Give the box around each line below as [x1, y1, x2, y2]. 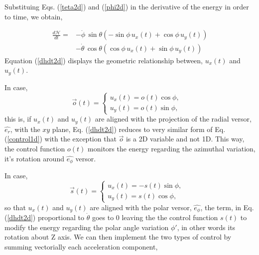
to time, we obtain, [4, 11, 63, 21]
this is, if [4, 114, 31, 124]
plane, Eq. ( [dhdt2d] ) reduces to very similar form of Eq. [52, 124, 226, 134]
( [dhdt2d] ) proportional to [4, 212, 84, 223]
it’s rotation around [4, 153, 64, 163]
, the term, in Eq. [200, 202, 254, 212]
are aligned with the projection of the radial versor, [95, 114, 252, 124]
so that [4, 202, 26, 212]
